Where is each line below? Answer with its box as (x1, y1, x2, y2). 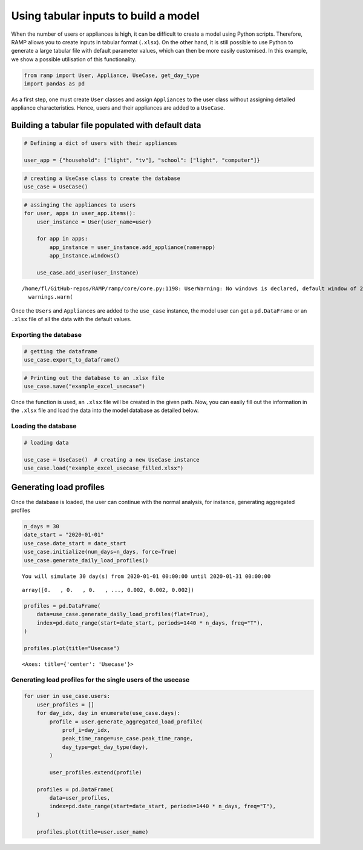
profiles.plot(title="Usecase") (24, 645, 120, 651)
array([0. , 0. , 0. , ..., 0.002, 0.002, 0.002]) (22, 586, 195, 593)
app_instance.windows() (49, 252, 120, 259)
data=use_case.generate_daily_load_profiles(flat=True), (36, 611, 209, 618)
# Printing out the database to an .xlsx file (24, 374, 165, 381)
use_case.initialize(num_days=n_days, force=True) (24, 548, 178, 556)
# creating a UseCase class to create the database (24, 174, 181, 182)
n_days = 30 (24, 523, 60, 530)
